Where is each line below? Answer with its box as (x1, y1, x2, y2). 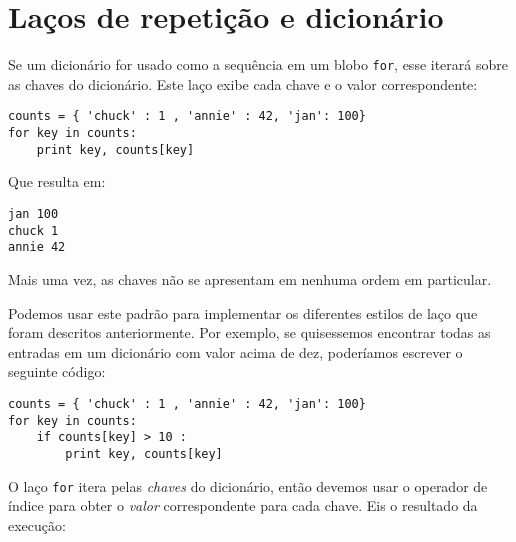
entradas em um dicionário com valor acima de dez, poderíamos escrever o (8, 341, 463, 362)
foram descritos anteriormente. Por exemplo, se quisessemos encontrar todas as (8, 322, 491, 343)
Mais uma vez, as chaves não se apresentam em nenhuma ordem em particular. (8, 268, 492, 289)
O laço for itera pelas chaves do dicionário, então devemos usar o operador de (8, 475, 488, 496)
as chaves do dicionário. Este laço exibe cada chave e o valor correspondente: (8, 73, 478, 94)
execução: (8, 514, 66, 535)
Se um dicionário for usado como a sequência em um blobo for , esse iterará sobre (8, 54, 508, 75)
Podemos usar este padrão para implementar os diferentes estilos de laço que (8, 302, 478, 323)
